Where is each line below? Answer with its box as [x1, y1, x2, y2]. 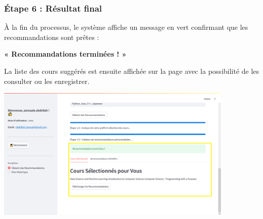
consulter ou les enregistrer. [4, 75, 90, 86]
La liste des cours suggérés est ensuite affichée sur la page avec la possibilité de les [4, 66, 259, 76]
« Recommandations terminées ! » [4, 49, 127, 59]
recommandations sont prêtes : [4, 31, 99, 42]
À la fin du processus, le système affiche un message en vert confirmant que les [4, 22, 248, 32]
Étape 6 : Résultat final [4, 2, 102, 14]
